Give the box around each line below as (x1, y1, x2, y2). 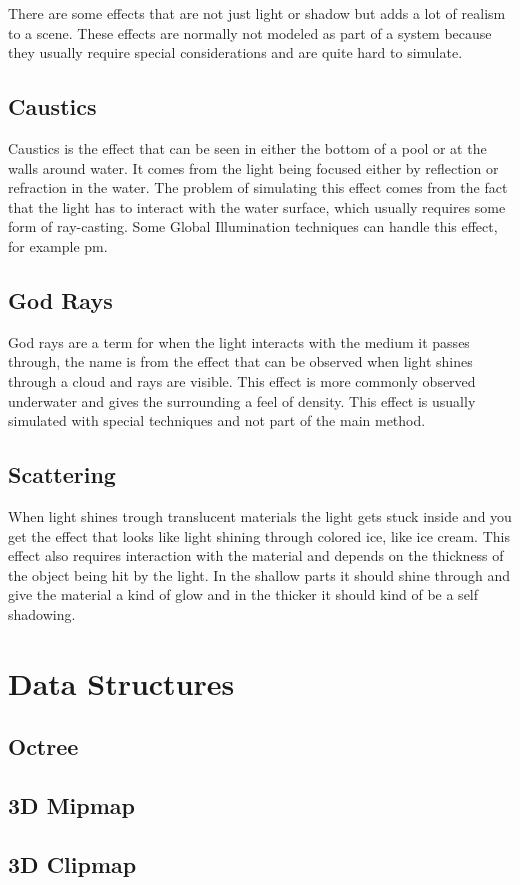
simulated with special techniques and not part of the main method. (8, 410, 426, 431)
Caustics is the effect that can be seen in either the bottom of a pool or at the (8, 137, 487, 158)
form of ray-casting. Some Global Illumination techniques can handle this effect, (8, 216, 498, 237)
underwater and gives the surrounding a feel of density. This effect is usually (8, 390, 476, 411)
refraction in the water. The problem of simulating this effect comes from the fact (8, 177, 508, 198)
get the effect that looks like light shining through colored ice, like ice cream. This (8, 525, 510, 546)
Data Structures (8, 662, 235, 703)
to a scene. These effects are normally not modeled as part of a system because (8, 22, 492, 43)
